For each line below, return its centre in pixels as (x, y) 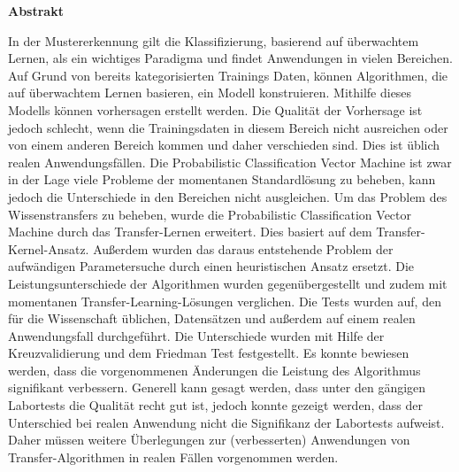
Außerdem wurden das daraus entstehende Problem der (243, 248)
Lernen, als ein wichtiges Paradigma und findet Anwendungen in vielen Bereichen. (230, 58)
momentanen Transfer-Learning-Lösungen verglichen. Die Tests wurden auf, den (225, 301)
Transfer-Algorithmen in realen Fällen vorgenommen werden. (173, 457)
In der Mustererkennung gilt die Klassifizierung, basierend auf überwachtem (214, 40)
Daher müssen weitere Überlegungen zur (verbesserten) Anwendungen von (209, 440)
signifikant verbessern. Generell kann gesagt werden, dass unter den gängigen (217, 387)
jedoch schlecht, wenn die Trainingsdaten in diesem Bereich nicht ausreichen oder (228, 127)
